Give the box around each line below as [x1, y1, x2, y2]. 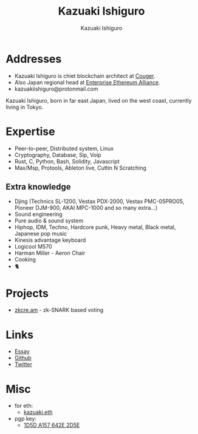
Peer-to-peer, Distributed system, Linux [14, 145, 114, 152]
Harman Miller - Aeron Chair [14, 249, 86, 257]
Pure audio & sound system [14, 217, 83, 224]
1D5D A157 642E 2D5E [23, 421, 80, 429]
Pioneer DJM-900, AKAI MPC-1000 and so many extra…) [14, 204, 158, 212]
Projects [5, 286, 49, 300]
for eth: [14, 402, 33, 410]
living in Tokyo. [5, 103, 44, 111]
